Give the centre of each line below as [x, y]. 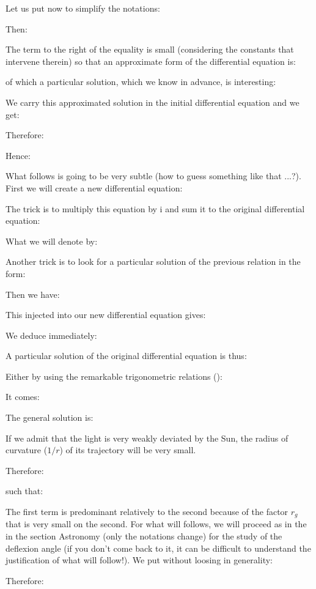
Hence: [18, 155]
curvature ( [27, 450]
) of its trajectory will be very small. [128, 450]
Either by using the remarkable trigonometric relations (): [114, 376]
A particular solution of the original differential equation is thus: [126, 356]
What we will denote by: [52, 241]
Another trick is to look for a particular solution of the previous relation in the [153, 261]
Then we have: [33, 294]
